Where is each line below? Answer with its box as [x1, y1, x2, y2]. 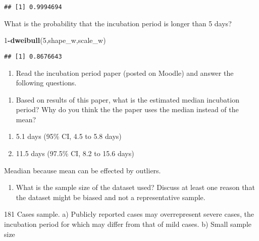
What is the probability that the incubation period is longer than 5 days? [4, 18, 232, 28]
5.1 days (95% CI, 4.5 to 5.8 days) [16, 131, 122, 141]
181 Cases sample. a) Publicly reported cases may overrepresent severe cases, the [4, 209, 254, 219]
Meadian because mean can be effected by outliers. [4, 165, 161, 175]
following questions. [16, 77, 77, 88]
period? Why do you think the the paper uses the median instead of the [16, 104, 239, 115]
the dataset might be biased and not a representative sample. [16, 191, 205, 202]
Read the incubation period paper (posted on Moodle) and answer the [16, 67, 234, 78]
